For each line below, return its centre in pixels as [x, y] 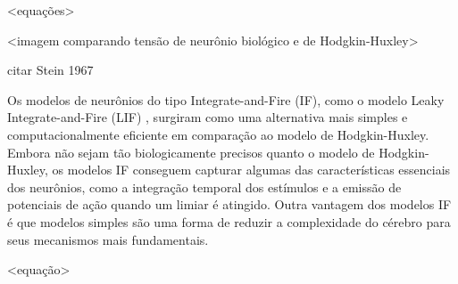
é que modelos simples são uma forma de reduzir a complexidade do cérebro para [229, 221]
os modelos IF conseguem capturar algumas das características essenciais [251, 170]
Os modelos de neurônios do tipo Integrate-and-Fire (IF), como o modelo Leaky [226, 99]
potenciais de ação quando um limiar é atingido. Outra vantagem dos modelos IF [229, 204]
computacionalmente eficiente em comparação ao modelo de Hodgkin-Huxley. [218, 134]
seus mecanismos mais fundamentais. [108, 239]
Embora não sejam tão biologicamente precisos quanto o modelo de [191, 152]
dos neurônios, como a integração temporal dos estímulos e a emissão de [204, 187]
